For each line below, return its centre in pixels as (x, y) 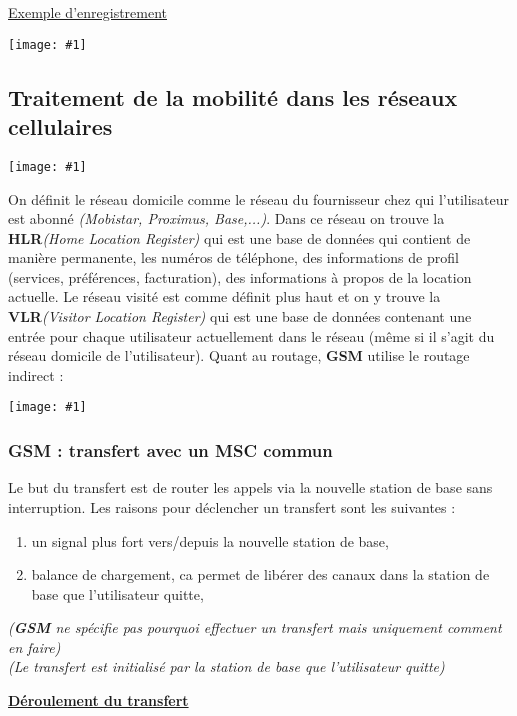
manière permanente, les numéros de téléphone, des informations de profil (233, 257)
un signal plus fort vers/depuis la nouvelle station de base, (210, 540)
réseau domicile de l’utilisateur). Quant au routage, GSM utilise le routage (239, 355)
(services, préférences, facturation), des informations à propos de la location (240, 276)
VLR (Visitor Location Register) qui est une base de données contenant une (240, 316)
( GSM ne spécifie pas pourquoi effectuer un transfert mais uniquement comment (255, 627)
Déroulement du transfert (98, 700)
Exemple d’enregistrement (88, 12)
